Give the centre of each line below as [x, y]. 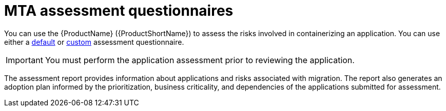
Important [24, 60]
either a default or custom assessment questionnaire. [94, 42]
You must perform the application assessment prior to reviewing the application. [200, 60]
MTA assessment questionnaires [119, 11]
